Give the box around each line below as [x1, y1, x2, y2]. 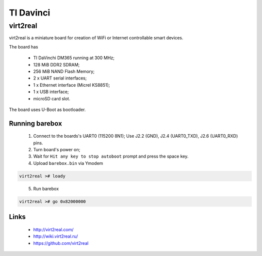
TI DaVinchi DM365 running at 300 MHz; [33, 55, 115, 61]
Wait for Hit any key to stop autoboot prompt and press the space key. [33, 153, 189, 160]
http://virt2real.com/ [33, 226, 74, 232]
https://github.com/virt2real [33, 240, 89, 246]
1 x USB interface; [33, 89, 69, 95]
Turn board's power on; [33, 147, 81, 153]
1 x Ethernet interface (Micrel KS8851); [33, 82, 110, 88]
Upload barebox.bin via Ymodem [33, 160, 103, 166]
